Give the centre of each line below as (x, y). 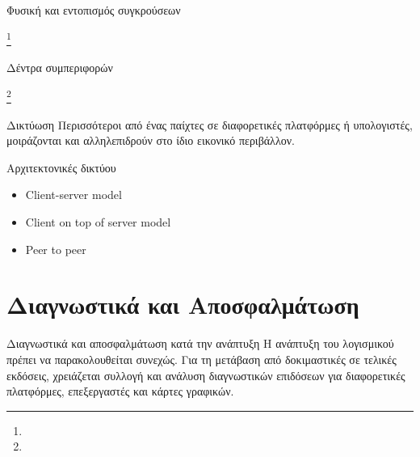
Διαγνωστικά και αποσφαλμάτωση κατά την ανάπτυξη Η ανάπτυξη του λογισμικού (200, 343)
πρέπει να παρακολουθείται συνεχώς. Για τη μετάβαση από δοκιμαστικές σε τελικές (202, 359)
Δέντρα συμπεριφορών (60, 67)
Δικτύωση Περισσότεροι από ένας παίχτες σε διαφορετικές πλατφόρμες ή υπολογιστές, (210, 124)
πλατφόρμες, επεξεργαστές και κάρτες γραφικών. (120, 391)
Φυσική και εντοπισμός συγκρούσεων (94, 10)
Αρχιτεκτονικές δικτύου (61, 167)
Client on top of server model (98, 222)
